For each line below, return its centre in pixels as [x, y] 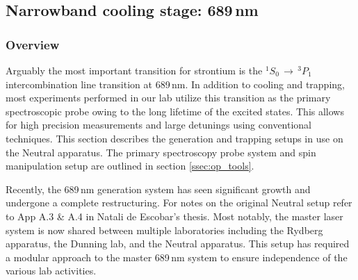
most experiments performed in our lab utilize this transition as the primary [168, 98]
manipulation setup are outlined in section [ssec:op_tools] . [130, 166]
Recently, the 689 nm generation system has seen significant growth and [158, 189]
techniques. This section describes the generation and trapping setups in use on [174, 138]
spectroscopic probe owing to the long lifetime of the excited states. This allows [175, 111]
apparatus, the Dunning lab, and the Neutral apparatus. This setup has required [178, 244]
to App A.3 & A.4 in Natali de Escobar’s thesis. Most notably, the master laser [174, 216]
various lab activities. [51, 271]
